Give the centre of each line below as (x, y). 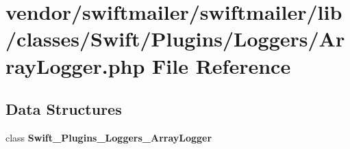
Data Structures (64, 109)
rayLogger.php (75, 65)
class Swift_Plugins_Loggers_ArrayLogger (109, 137)
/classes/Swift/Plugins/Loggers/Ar (175, 39)
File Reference (222, 65)
